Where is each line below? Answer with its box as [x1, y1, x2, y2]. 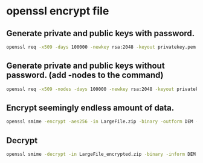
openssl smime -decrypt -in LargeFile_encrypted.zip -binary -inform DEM [6, 152, 196, 158]
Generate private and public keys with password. [6, 28, 195, 38]
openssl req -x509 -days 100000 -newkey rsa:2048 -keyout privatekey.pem [6, 44, 196, 50]
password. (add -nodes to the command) [6, 70, 164, 81]
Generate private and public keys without [6, 61, 165, 71]
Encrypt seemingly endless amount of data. [6, 102, 175, 112]
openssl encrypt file [6, 4, 109, 18]
